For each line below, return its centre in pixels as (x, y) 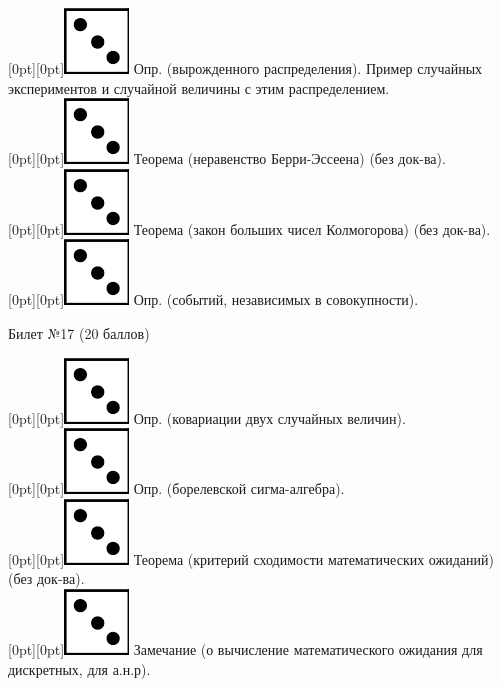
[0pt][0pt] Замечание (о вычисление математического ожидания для (245, 648)
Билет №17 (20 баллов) (79, 332)
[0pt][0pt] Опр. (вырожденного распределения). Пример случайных (245, 68)
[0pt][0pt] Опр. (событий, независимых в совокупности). (213, 299)
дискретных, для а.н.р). (79, 668)
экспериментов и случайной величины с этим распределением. (199, 87)
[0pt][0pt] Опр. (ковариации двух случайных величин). (207, 417)
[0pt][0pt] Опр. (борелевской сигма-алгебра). (176, 488)
